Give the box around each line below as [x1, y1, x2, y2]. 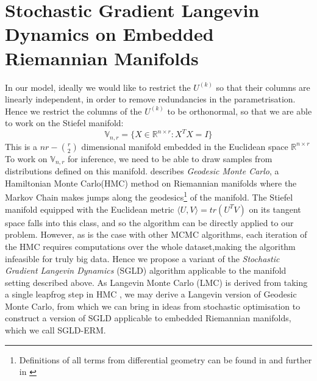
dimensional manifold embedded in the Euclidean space [81, 140, 288, 152]
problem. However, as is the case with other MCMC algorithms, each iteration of [5, 228, 307, 241]
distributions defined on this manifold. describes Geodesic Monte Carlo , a [5, 165, 279, 177]
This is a [5, 140, 38, 152]
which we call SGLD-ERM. [5, 324, 106, 336]
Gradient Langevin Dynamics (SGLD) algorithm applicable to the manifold [5, 264, 287, 277]
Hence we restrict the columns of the [5, 104, 142, 117]
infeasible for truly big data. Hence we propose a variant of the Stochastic [5, 252, 280, 265]
